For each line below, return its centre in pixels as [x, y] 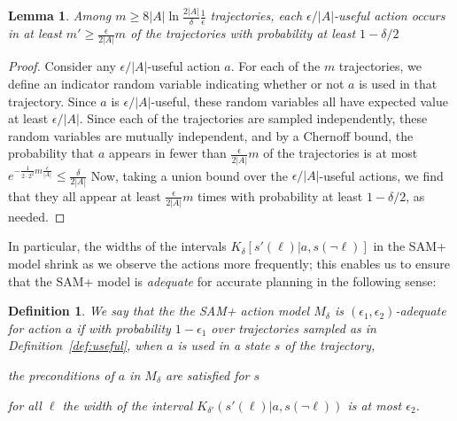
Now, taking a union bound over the [189, 175]
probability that [51, 153]
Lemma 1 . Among [60, 16]
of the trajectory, [330, 345]
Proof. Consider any [62, 66]
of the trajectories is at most [341, 153]
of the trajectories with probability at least [243, 33]
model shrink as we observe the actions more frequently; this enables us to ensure [229, 264]
